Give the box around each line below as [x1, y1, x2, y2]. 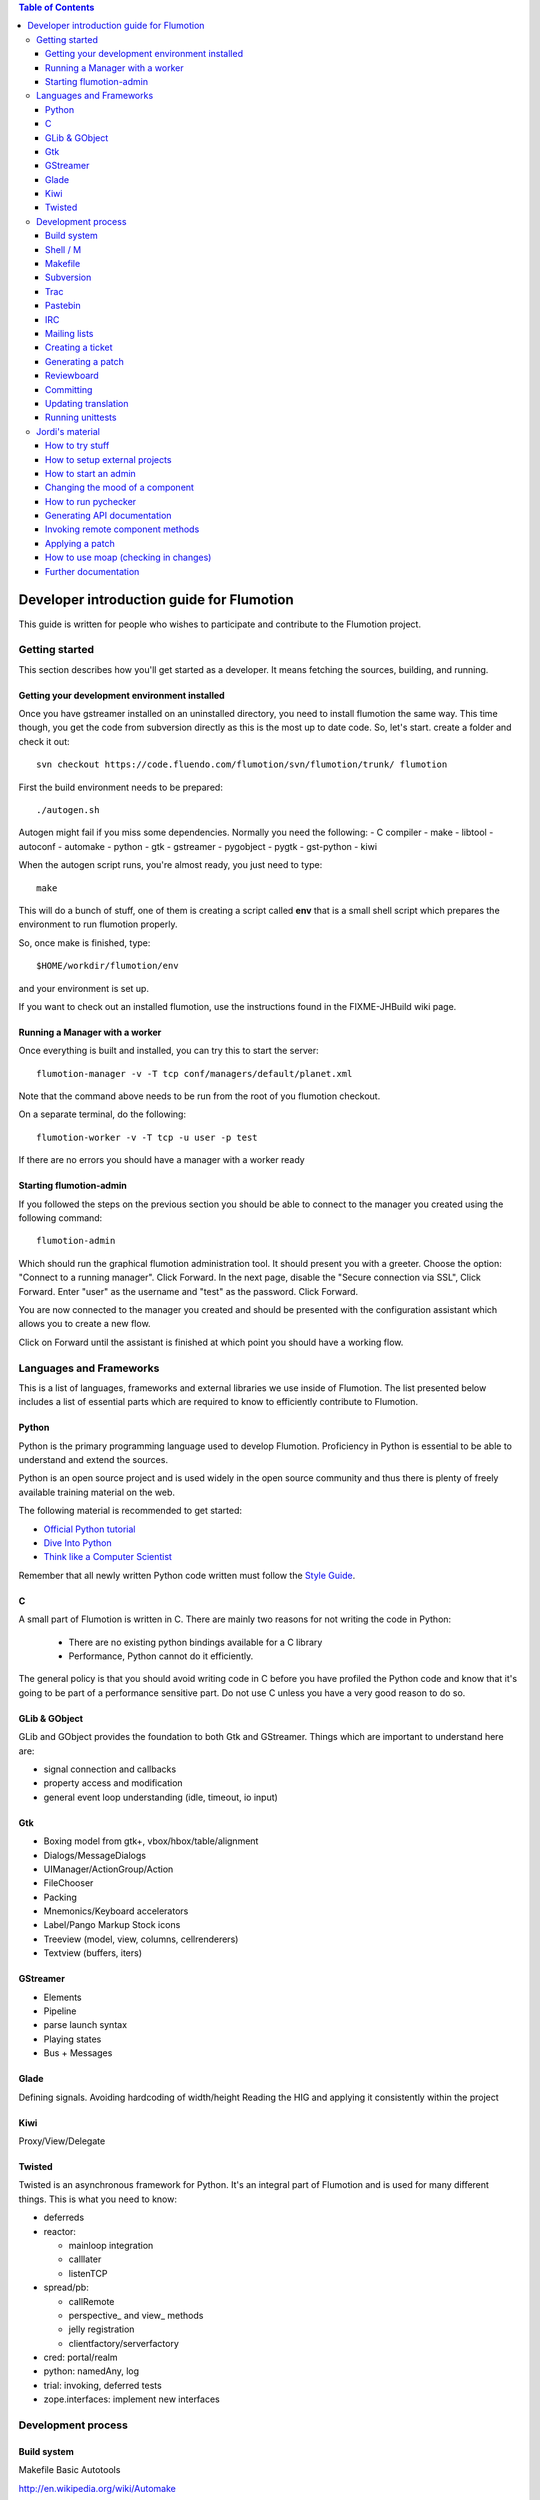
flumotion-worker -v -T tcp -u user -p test [36, 1131, 259, 1143]
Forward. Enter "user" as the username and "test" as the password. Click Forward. [18, 1285, 359, 1297]
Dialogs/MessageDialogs [43, 1849, 147, 1861]
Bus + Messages [43, 2047, 113, 2059]
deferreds [43, 2211, 85, 2224]
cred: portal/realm [43, 2351, 118, 2364]
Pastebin [45, 300, 82, 312]
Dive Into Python [43, 1537, 112, 1549]
